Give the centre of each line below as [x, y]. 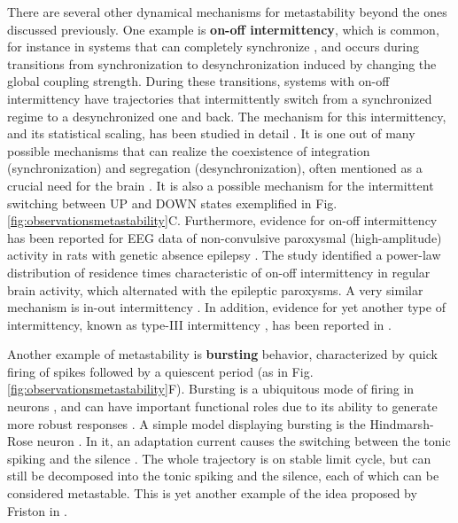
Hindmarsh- [402, 423]
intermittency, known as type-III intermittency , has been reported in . [199, 324]
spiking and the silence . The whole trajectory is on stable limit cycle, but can [219, 458]
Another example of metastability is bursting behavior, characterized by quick [222, 354]
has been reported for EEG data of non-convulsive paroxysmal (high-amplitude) [225, 237]
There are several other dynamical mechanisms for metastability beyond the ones [227, 12]
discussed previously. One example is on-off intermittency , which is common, [223, 29]
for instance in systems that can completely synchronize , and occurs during [213, 47]
